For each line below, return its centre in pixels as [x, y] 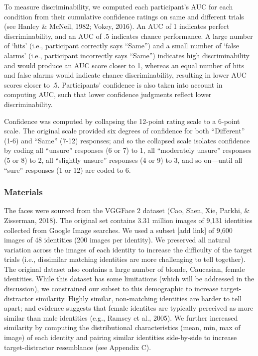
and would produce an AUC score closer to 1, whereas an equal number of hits [124, 65]
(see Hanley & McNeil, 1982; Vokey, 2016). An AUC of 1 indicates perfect [117, 26]
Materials [23, 192]
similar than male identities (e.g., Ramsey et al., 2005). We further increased [121, 317]
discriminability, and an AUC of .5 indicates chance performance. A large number [129, 36]
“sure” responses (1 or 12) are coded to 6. [67, 170]
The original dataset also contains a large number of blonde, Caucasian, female [125, 269]
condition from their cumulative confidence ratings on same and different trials [124, 16]
